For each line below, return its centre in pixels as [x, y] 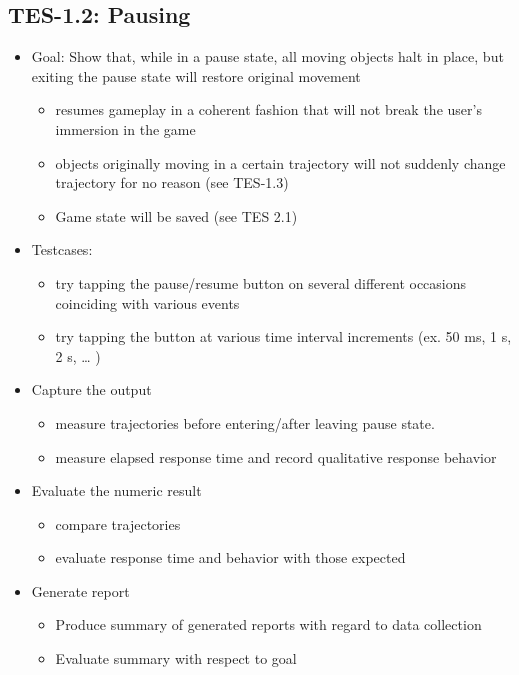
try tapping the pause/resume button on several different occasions [261, 282]
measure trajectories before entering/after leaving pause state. [245, 422]
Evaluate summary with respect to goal [176, 658]
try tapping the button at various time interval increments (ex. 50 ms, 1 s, [283, 336]
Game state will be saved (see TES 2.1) [176, 215]
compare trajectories [118, 523]
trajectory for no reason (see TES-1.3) [172, 182]
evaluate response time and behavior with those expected [230, 557]
